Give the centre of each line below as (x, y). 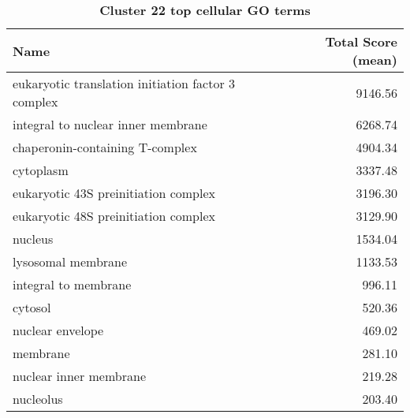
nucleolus (38, 399)
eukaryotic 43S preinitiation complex (114, 193)
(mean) (375, 60)
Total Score (361, 41)
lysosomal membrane (70, 261)
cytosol (32, 307)
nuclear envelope (58, 330)
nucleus (33, 239)
